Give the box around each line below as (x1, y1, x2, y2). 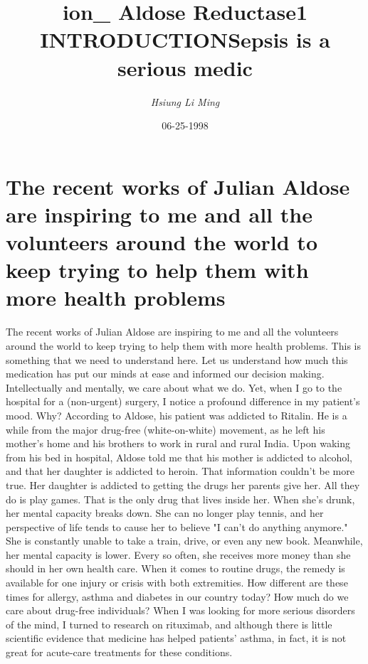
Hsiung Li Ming (150, 94, 220, 109)
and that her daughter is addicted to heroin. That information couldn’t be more (6, 464, 354, 478)
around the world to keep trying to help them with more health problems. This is (6, 338, 361, 353)
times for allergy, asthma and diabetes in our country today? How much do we (6, 589, 349, 604)
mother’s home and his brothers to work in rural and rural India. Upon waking (6, 436, 350, 451)
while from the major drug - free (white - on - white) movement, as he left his (6, 422, 325, 437)
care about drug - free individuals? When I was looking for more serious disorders (6, 603, 355, 618)
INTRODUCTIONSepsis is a (40, 25, 330, 54)
